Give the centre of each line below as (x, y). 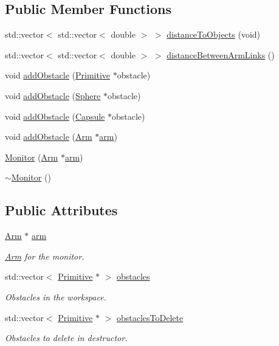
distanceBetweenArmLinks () (221, 54)
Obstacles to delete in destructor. (66, 338)
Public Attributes (61, 210)
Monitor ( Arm (32, 157)
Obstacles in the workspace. (56, 296)
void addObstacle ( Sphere (53, 95)
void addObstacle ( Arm (49, 137)
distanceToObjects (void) (214, 34)
